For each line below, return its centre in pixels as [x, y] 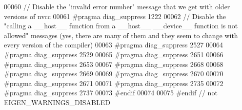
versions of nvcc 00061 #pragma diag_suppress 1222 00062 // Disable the [115, 16]
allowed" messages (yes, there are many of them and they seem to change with [121, 35]
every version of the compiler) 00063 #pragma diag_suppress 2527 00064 [113, 45]
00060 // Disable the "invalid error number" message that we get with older [117, 6]
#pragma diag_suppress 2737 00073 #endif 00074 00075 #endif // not [111, 93]
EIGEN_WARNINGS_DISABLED [57, 102]
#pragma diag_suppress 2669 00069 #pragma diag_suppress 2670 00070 [114, 74]
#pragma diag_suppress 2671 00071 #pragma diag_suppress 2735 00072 [114, 83]
